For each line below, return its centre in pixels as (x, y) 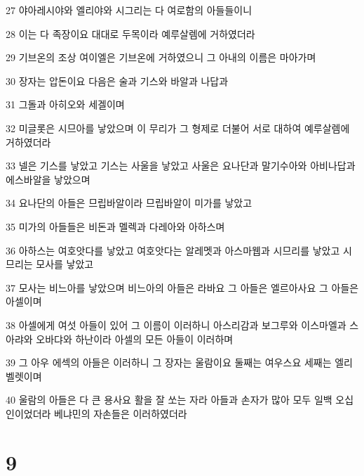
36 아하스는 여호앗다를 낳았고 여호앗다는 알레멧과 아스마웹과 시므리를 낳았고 (173, 250)
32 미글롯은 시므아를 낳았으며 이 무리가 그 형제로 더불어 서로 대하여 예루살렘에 (178, 128)
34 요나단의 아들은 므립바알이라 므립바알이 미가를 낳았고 (129, 203)
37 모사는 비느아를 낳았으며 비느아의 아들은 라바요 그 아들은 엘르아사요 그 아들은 (182, 287)
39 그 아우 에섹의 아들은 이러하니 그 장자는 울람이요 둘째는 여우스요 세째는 (169, 362)
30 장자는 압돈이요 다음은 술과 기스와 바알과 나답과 (117, 81)
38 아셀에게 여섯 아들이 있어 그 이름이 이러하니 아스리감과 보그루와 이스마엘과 (176, 324)
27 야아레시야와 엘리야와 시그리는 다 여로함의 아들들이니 (129, 10)
